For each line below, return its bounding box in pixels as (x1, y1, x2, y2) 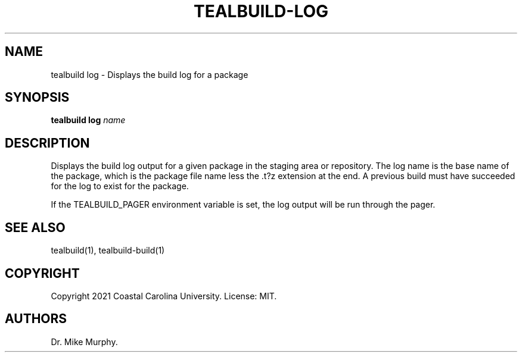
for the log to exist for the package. (51, 181, 189, 192)
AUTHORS (5, 311, 67, 327)
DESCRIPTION (5, 135, 90, 151)
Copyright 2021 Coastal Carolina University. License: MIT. (51, 290, 277, 301)
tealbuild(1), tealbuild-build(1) (51, 245, 165, 256)
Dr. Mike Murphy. (51, 336, 118, 347)
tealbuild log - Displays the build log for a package (51, 69, 248, 80)
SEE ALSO (5, 220, 66, 235)
